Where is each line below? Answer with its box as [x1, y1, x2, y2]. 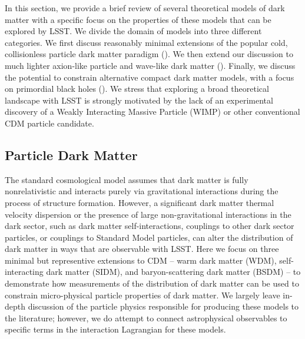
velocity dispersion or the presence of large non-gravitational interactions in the [5, 208, 291, 220]
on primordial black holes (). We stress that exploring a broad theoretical [5, 82, 269, 95]
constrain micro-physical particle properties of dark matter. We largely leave [5, 288, 280, 301]
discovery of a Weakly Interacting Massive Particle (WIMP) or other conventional [5, 105, 300, 118]
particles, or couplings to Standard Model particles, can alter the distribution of [5, 231, 293, 243]
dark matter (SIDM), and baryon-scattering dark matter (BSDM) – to [46, 265, 301, 278]
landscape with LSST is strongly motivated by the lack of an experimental [5, 94, 273, 106]
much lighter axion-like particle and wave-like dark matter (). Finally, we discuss [5, 59, 296, 71]
